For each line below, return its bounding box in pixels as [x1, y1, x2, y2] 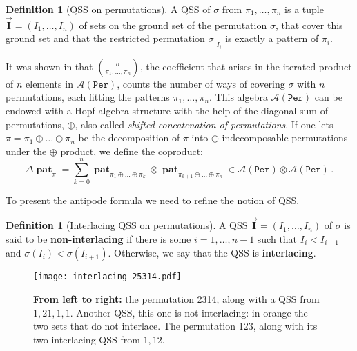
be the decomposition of [78, 130, 180, 145]
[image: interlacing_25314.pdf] [33, 272, 182, 282]
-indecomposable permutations [218, 130, 348, 145]
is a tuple [284, 2, 324, 16]
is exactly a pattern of [225, 31, 319, 46]
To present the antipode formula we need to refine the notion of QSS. [6, 192, 300, 207]
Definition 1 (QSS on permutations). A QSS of [6, 2, 211, 16]
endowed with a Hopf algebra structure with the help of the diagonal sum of [6, 103, 328, 118]
